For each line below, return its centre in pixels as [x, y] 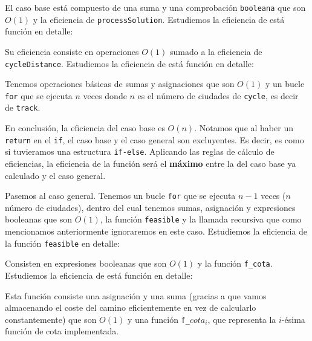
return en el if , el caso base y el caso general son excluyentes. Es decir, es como [154, 139]
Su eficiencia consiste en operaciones [72, 51]
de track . [23, 107]
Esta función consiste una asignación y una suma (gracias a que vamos [136, 295]
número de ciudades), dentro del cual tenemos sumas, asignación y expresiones [150, 207]
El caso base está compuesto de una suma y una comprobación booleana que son [155, 7]
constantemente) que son [51, 319]
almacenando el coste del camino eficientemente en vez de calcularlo [131, 307]
